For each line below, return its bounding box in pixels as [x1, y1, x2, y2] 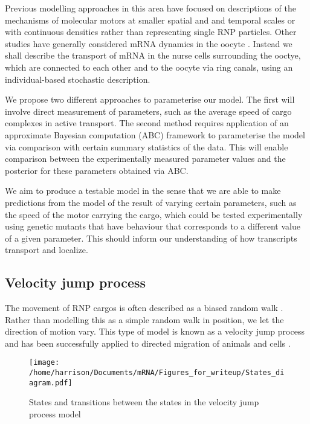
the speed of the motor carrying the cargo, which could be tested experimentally [5, 208, 303, 220]
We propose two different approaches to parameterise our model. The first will [5, 93, 295, 106]
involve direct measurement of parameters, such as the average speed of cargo [5, 104, 292, 117]
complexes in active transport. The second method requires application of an [5, 117, 289, 129]
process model [29, 408, 81, 420]
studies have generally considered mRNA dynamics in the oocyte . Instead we [5, 37, 292, 50]
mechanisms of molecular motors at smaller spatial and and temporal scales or [5, 13, 295, 26]
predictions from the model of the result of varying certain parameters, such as [5, 196, 297, 208]
